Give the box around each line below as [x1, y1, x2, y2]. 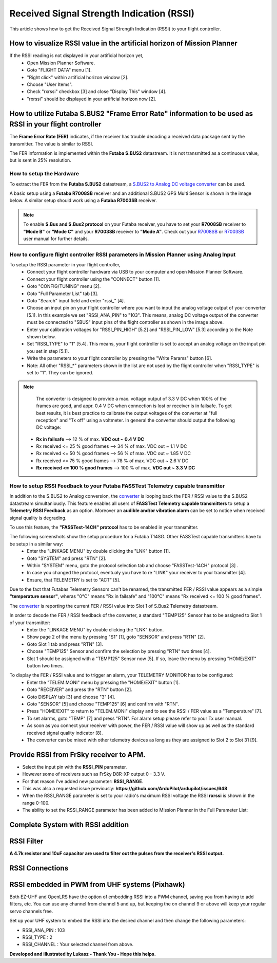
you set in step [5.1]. [27, 348, 69, 354]
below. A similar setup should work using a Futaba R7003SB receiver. [9, 197, 157, 204]
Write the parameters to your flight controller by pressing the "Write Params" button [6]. [27, 355, 212, 361]
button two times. [27, 662, 64, 668]
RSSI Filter [9, 837, 44, 845]
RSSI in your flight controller [9, 120, 102, 129]
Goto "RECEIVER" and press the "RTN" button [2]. [27, 686, 133, 693]
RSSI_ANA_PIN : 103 [22, 927, 65, 933]
